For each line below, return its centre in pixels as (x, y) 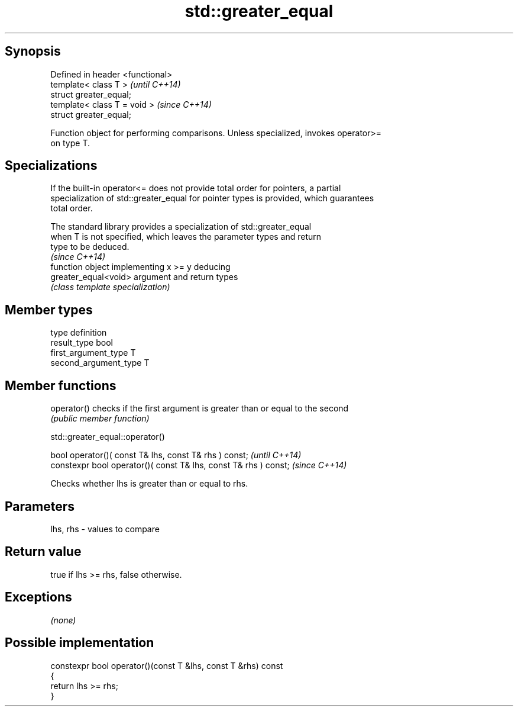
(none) (63, 620)
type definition (79, 333)
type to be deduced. (90, 247)
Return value (43, 552)
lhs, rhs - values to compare (105, 529)
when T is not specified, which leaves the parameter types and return (186, 237)
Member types (49, 310)
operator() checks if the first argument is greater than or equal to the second (200, 408)
